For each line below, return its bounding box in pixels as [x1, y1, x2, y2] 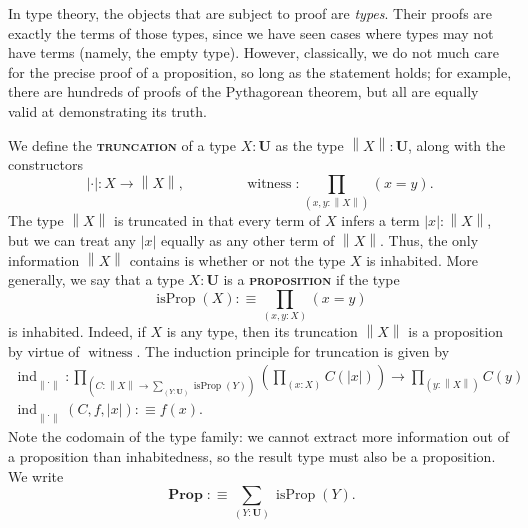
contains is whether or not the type [129, 249, 346, 270]
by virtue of [8, 340, 80, 361]
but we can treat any [8, 229, 136, 250]
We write [8, 465, 64, 486]
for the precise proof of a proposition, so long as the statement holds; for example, [8, 61, 512, 82]
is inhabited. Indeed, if [8, 321, 146, 342]
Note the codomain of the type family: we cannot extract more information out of [8, 426, 510, 447]
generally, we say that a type [8, 269, 184, 290]
